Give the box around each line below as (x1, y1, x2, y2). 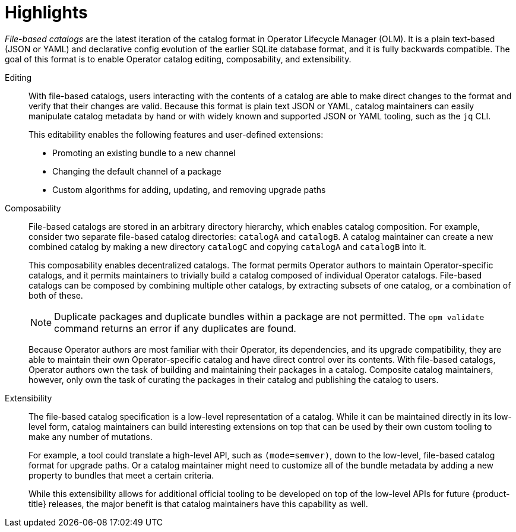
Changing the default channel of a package (52, 166, 221, 176)
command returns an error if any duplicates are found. (54, 322, 296, 334)
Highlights (5, 2, 88, 23)
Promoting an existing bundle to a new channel (52, 147, 236, 158)
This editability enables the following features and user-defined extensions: (29, 129, 324, 140)
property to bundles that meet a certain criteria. (29, 470, 214, 480)
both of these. (29, 290, 83, 300)
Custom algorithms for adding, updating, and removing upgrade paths (52, 184, 326, 195)
